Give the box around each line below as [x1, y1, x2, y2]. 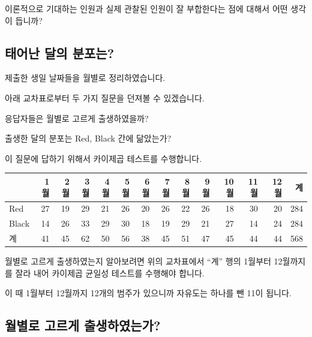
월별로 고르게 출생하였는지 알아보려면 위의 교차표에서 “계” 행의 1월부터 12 [5, 255, 283, 267]
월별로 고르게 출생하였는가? [5, 316, 161, 335]
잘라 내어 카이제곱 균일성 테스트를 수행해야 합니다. [15, 266, 205, 279]
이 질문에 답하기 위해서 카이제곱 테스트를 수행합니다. [5, 152, 202, 164]
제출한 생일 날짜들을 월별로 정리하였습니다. [5, 71, 166, 84]
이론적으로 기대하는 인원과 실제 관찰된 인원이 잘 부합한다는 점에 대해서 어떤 [5, 2, 288, 14]
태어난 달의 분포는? [5, 43, 115, 62]
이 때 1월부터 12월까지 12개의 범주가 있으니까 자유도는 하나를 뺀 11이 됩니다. [5, 287, 292, 299]
